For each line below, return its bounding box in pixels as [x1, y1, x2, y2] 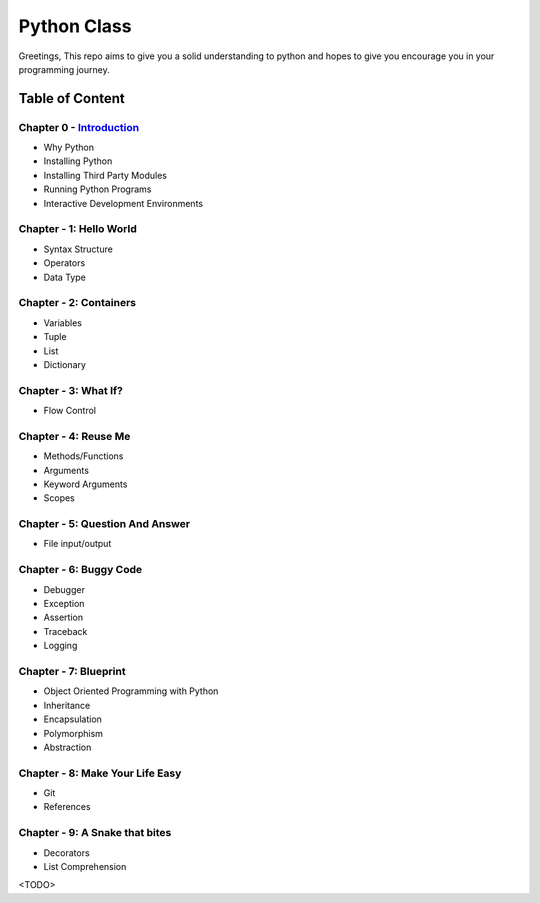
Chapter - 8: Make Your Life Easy [18, 766, 182, 780]
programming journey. [18, 63, 110, 75]
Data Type [43, 271, 87, 283]
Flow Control [43, 405, 97, 417]
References [43, 801, 91, 813]
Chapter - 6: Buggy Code [18, 563, 143, 577]
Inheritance [43, 699, 91, 711]
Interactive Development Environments [43, 197, 204, 209]
